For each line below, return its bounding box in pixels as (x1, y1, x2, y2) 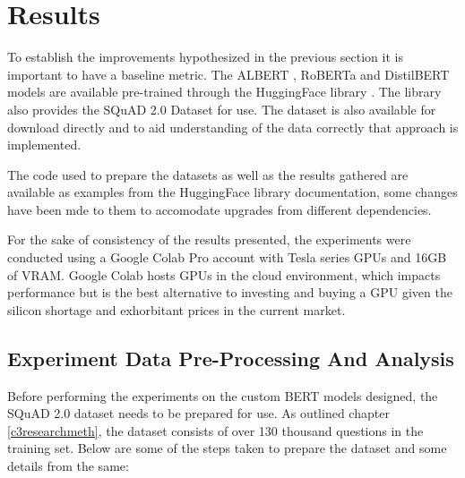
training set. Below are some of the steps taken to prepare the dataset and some (7, 439, 447, 457)
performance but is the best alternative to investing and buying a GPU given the (7, 283, 452, 302)
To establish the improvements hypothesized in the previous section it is (7, 47, 403, 66)
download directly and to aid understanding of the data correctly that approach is (7, 117, 459, 136)
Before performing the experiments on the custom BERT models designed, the (7, 386, 438, 405)
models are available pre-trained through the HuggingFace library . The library (7, 82, 442, 101)
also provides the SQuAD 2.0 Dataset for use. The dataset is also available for (7, 99, 436, 118)
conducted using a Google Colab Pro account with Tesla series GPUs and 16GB (7, 248, 447, 267)
